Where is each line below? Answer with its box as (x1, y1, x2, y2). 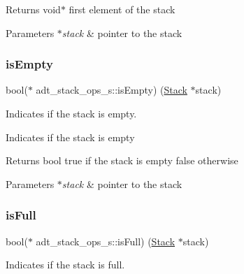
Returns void (6, 2, 61, 16)
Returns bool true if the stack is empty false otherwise (6, 153, 238, 168)
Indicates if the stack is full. (6, 257, 125, 272)
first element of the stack (69, 2, 175, 16)
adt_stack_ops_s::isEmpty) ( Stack (36, 82, 187, 97)
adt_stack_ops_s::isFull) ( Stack (36, 233, 175, 248)
